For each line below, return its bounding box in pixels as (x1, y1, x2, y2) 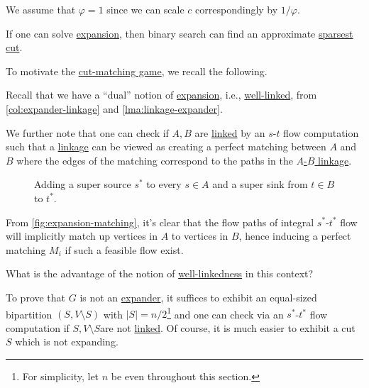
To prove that (6, 289, 66, 304)
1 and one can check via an (167, 304, 284, 321)
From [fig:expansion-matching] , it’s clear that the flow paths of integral (6, 214, 314, 229)
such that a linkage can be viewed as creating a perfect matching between (6, 139, 326, 154)
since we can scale (106, 2, 184, 16)
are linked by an (194, 125, 265, 140)
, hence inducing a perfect (238, 228, 351, 243)
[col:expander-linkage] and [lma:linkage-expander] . (6, 101, 223, 116)
